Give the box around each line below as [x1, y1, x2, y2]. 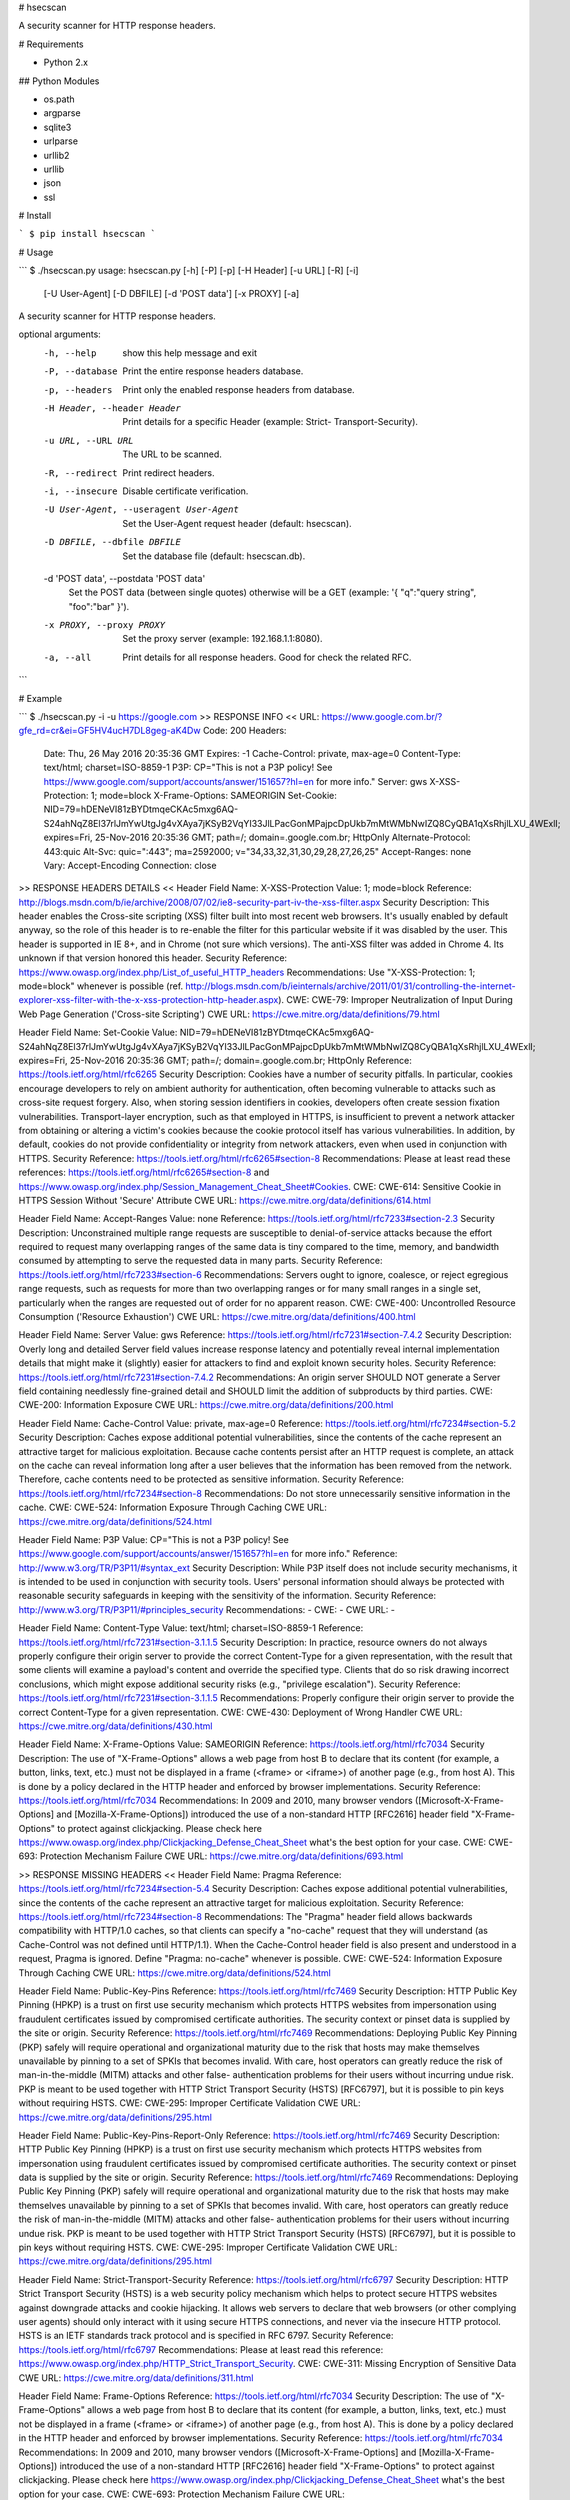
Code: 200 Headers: [202, 725, 287, 737]
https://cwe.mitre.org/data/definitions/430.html [18, 1720, 213, 1732]
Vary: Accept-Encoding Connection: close [43, 859, 217, 871]
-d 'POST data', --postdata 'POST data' [43, 572, 206, 584]
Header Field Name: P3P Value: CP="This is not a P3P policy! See [18, 1533, 289, 1545]
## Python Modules [18, 75, 100, 87]
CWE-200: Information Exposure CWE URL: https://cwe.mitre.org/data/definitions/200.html [18, 1399, 394, 1411]
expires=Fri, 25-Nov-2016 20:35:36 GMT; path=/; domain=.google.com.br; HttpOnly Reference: [18, 1055, 412, 1066]
